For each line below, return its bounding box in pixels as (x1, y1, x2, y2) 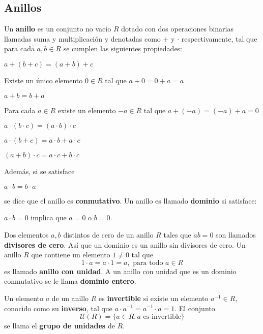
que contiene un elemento (31, 249, 110, 260)
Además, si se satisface (4, 166, 75, 177)
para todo (133, 259, 163, 266)
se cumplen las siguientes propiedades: (63, 43, 183, 54)
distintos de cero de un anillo (63, 229, 154, 240)
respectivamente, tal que (181, 33, 257, 44)
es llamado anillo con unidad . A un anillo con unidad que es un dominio (4, 265, 237, 276)
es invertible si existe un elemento (99, 292, 209, 303)
